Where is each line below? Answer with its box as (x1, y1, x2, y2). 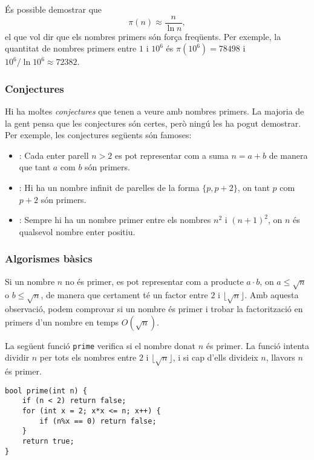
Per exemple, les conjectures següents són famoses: (5, 128, 192, 141)
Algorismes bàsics (5, 251, 93, 266)
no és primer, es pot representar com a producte (65, 275, 244, 287)
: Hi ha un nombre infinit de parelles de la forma (19, 181, 200, 194)
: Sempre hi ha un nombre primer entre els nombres (19, 213, 211, 226)
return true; (22, 437, 74, 446)
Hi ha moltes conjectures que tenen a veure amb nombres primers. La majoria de (5, 105, 304, 118)
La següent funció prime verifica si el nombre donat (5, 339, 196, 352)
